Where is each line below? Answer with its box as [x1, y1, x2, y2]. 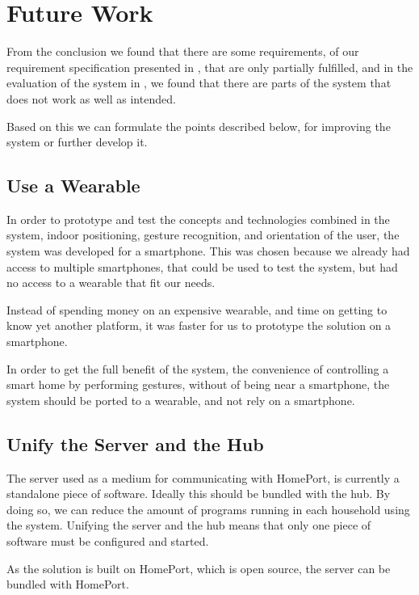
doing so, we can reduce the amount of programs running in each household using [6, 500, 410, 517]
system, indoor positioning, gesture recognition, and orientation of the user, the [6, 226, 400, 243]
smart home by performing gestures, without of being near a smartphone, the [6, 376, 390, 393]
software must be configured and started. [6, 533, 209, 549]
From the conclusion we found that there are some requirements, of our [6, 43, 359, 60]
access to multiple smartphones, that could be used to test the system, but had [6, 258, 398, 275]
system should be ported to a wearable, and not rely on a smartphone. [6, 391, 355, 408]
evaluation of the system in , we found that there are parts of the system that [6, 74, 392, 91]
